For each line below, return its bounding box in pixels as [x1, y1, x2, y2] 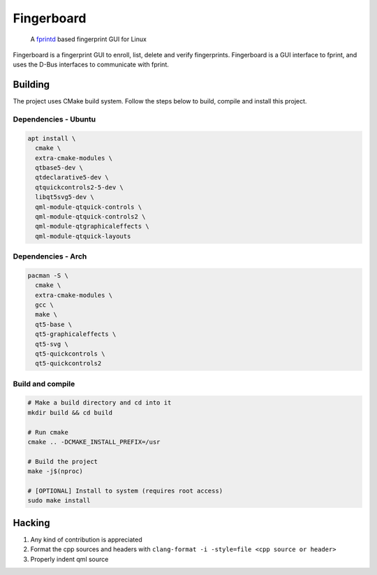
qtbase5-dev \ [35, 163, 84, 171]
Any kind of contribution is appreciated [30, 535, 142, 544]
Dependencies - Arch [13, 252, 87, 261]
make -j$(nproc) [27, 467, 84, 475]
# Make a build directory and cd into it [27, 399, 172, 407]
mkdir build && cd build [27, 409, 113, 416]
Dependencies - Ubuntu [13, 115, 96, 124]
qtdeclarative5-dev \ [35, 173, 110, 182]
